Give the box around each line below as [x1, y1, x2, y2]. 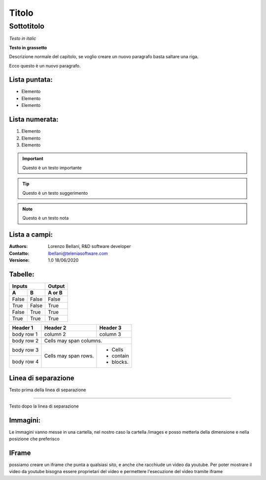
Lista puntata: [9, 75, 53, 84]
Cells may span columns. [44, 337, 102, 344]
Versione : [9, 257, 30, 263]
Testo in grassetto [9, 44, 47, 50]
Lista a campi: [9, 231, 53, 239]
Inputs [12, 282, 28, 289]
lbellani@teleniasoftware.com [48, 250, 108, 256]
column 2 [44, 331, 66, 338]
